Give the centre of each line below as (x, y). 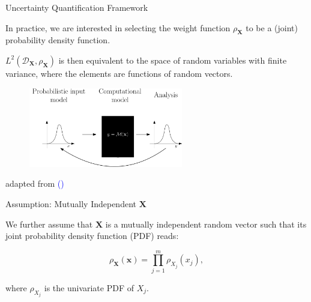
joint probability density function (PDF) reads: (92, 236)
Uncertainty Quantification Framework (77, 7)
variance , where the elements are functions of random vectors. (119, 73)
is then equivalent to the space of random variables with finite (173, 60)
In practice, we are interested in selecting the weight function (118, 27)
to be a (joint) (272, 27)
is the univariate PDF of (89, 287)
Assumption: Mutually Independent (71, 203)
